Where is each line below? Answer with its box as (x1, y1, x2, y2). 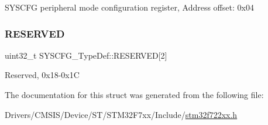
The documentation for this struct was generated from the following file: (5, 89, 264, 100)
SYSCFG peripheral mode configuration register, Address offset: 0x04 (5, 1, 254, 13)
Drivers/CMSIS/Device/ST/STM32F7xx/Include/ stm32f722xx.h (5, 108, 238, 120)
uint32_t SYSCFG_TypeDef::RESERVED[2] (5, 49, 167, 61)
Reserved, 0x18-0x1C (5, 69, 80, 81)
